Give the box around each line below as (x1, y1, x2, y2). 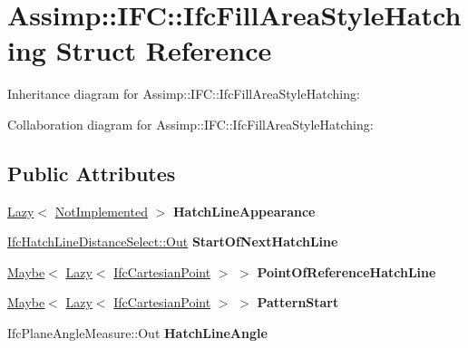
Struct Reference (55, 32, 272, 69)
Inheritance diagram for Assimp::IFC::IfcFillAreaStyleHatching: (7, 84, 360, 103)
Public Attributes (7, 159, 176, 187)
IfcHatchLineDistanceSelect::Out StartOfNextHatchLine (7, 232, 338, 251)
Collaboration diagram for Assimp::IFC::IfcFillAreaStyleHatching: (7, 114, 374, 133)
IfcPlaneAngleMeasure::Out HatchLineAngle (7, 324, 268, 343)
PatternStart (257, 293, 339, 312)
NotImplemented (54, 201, 148, 220)
